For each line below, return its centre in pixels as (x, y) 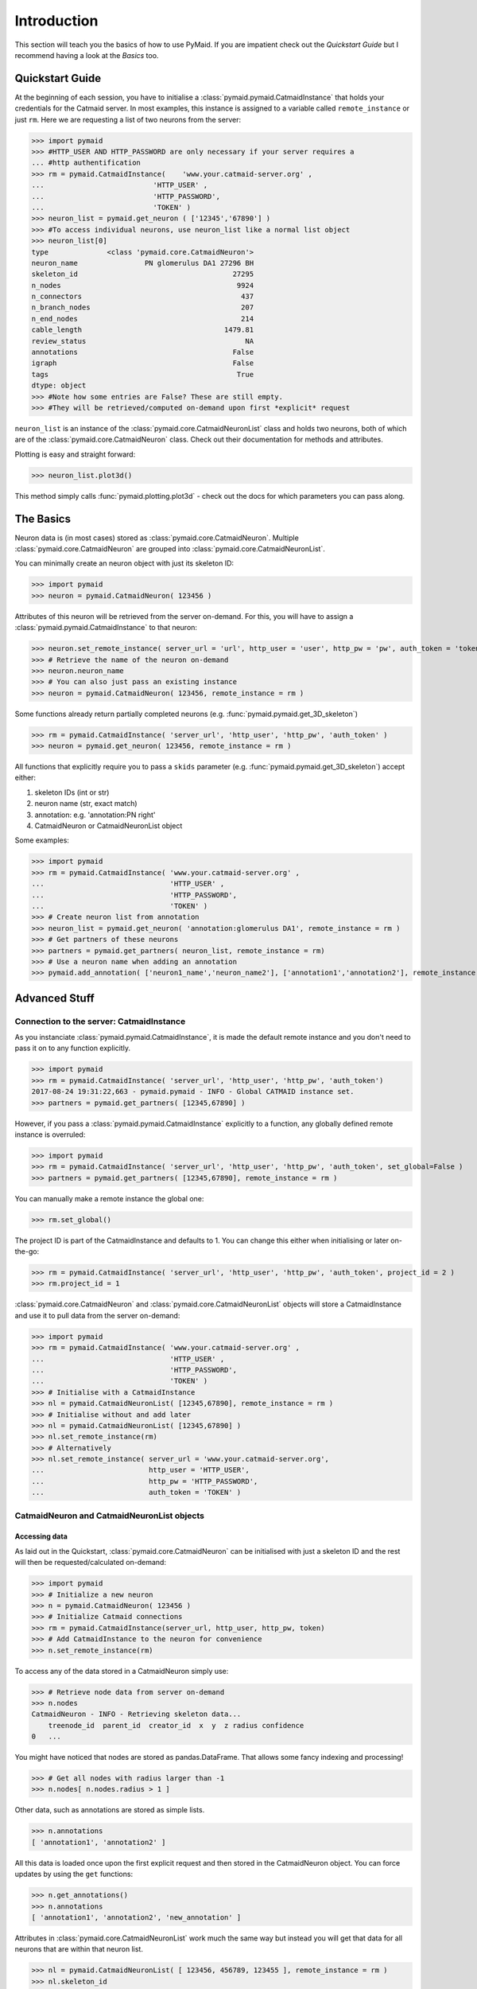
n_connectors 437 (143, 297)
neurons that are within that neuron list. (79, 1949)
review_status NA (143, 341)
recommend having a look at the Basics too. (87, 55)
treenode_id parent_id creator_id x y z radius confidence (176, 1725)
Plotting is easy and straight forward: (75, 454)
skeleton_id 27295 (143, 274)
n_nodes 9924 (143, 285)
